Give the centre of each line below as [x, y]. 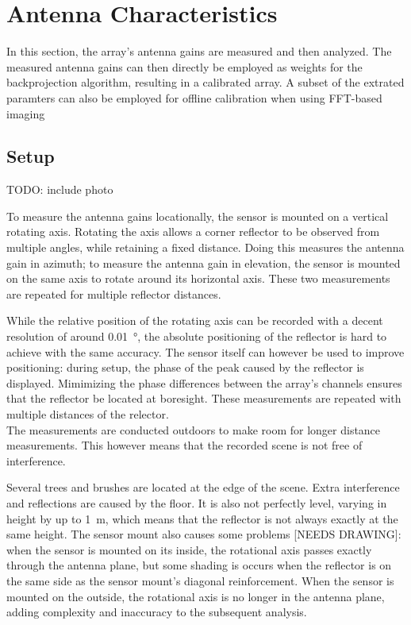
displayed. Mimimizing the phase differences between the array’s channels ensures [204, 382]
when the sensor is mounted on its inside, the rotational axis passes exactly [189, 549]
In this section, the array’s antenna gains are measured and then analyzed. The [199, 51]
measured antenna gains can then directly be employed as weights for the [184, 66]
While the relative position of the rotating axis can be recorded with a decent [195, 320]
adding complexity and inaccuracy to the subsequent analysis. [157, 612]
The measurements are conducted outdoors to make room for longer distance [194, 429]
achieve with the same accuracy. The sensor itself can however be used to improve [205, 351]
